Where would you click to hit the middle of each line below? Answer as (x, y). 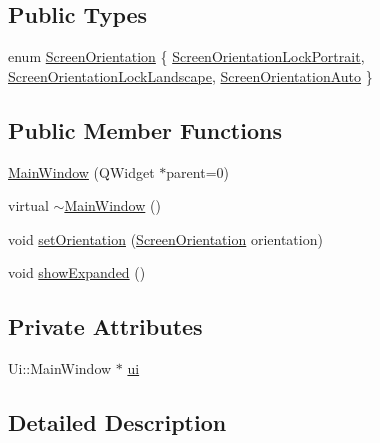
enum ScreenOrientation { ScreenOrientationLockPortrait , (186, 56)
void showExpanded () (77, 272)
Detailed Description (117, 422)
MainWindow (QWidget (81, 171)
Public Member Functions (145, 129)
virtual (28, 205)
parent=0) (197, 171)
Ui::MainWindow (60, 368)
